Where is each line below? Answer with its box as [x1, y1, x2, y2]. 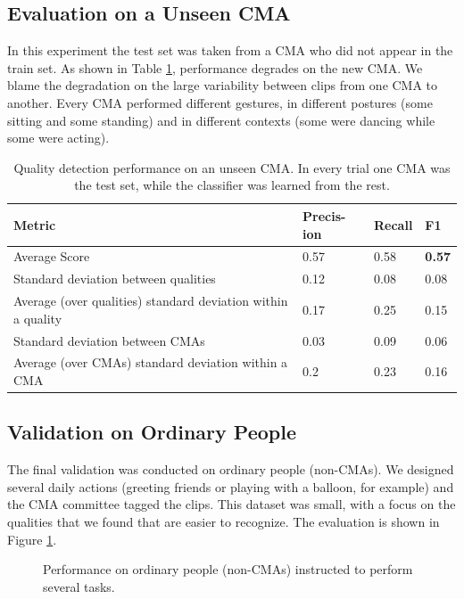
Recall [373, 215, 413, 234]
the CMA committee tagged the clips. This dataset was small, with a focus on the [7, 495, 456, 513]
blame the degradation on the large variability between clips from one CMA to [7, 76, 438, 94]
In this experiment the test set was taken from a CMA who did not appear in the [7, 41, 453, 60]
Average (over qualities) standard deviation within [13, 291, 288, 310]
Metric [13, 215, 56, 234]
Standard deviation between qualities [13, 269, 216, 288]
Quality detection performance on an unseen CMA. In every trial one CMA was [13, 158, 451, 176]
